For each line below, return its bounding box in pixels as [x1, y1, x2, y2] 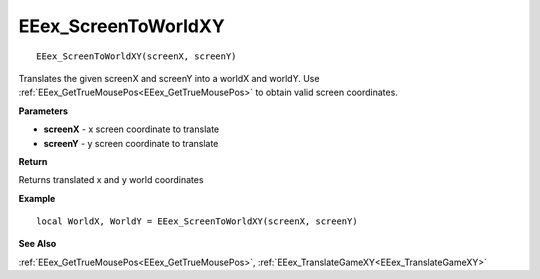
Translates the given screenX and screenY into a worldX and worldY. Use [18, 72, 320, 84]
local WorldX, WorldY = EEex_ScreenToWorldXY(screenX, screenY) [36, 216, 359, 227]
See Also [18, 238, 57, 250]
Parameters [18, 105, 69, 117]
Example [18, 192, 56, 204]
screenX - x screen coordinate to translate [43, 123, 220, 135]
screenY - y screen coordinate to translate [43, 137, 219, 149]
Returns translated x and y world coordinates [18, 174, 204, 186]
